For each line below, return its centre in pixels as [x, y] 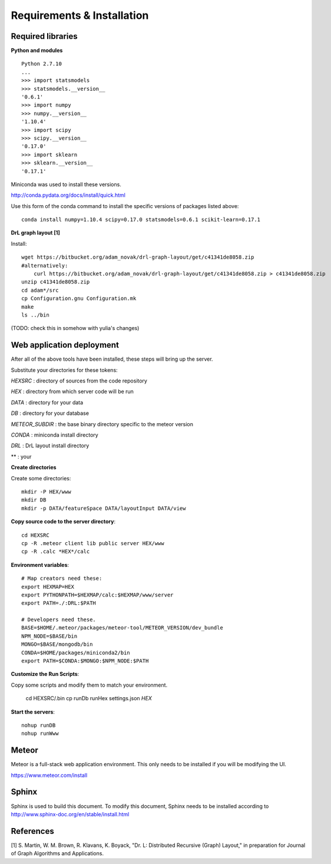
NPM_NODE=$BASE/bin [49, 636]
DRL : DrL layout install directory [50, 446]
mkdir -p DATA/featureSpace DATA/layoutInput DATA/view [104, 508]
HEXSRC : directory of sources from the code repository [79, 381]
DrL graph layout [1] [35, 233]
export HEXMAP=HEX [48, 587]
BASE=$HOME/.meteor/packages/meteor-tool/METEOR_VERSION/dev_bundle [122, 628]
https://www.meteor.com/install [49, 775]
